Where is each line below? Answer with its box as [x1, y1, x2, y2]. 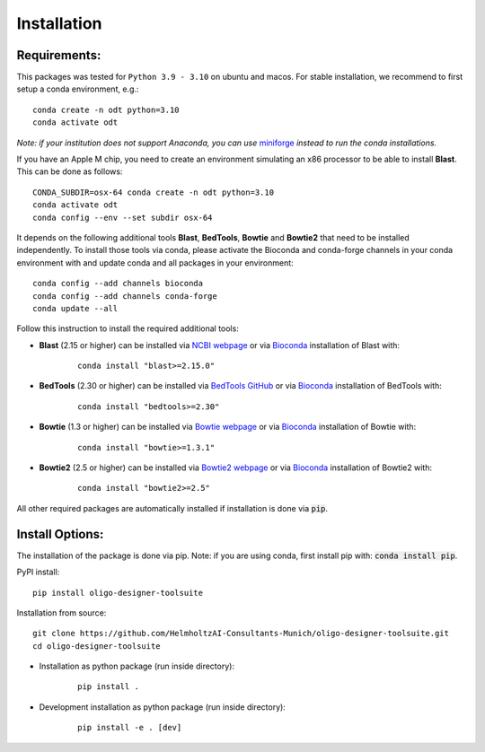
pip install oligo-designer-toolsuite [32, 588, 204, 598]
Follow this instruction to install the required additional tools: [16, 323, 240, 334]
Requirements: [16, 48, 101, 63]
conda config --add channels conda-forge [32, 291, 217, 301]
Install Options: [16, 526, 104, 542]
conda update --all [32, 303, 119, 313]
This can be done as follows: [16, 166, 123, 177]
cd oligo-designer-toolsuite [32, 641, 161, 651]
